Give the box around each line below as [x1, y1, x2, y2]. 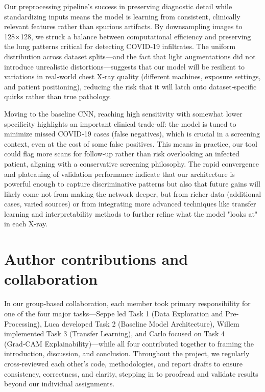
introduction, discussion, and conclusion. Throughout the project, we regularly [4, 348, 250, 359]
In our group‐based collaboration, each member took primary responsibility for [4, 298, 251, 309]
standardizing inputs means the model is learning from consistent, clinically [4, 11, 240, 21]
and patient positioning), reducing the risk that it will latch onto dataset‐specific [4, 81, 257, 91]
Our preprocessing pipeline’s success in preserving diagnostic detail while [4, 1, 232, 11]
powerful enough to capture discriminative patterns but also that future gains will [4, 178, 260, 189]
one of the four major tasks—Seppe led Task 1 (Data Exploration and [4, 308, 223, 318]
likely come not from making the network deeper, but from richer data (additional [4, 188, 261, 199]
